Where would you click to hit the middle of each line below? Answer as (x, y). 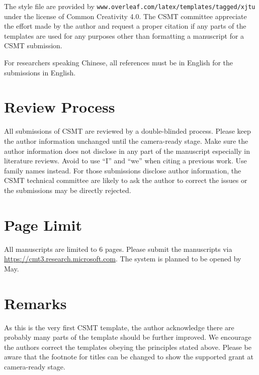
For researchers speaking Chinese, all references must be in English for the (119, 63)
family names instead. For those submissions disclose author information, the (123, 170)
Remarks (35, 303)
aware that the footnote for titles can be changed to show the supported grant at (129, 357)
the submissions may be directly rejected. (68, 190)
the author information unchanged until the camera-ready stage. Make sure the (126, 140)
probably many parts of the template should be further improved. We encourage (128, 337)
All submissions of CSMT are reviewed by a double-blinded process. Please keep (127, 131)
